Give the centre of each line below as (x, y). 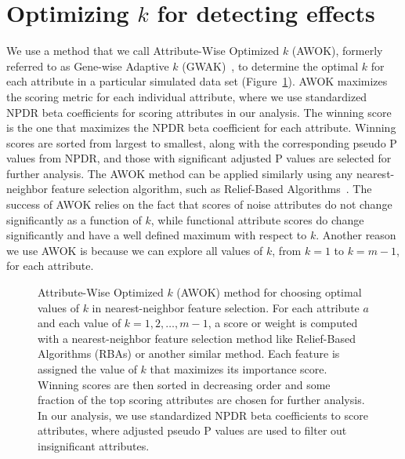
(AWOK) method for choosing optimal (269, 292)
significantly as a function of (74, 219)
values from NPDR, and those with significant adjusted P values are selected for (199, 158)
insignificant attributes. (94, 445)
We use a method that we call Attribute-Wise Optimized (143, 51)
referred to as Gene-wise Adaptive (88, 66)
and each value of (80, 323)
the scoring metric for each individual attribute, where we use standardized (187, 96)
